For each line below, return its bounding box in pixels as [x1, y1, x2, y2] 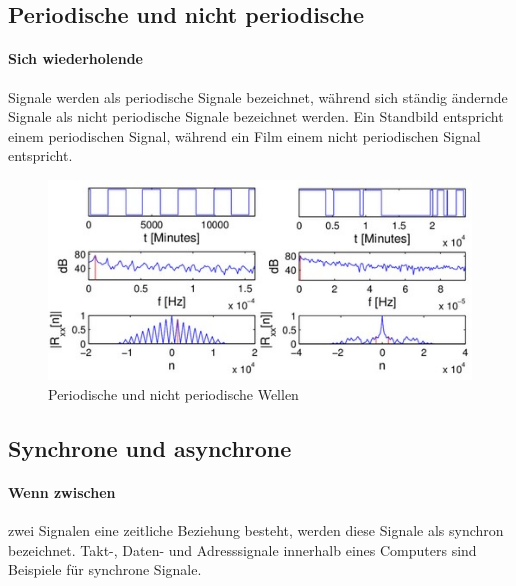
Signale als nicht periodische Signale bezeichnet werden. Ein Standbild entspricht [8, 106, 504, 127]
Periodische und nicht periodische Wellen [48, 383, 299, 404]
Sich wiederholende [8, 48, 143, 69]
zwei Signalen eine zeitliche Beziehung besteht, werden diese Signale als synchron [8, 520, 504, 541]
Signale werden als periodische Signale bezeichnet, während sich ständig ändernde [8, 86, 508, 107]
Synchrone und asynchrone [8, 432, 292, 463]
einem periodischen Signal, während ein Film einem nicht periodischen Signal [8, 125, 481, 146]
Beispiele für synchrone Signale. [8, 559, 202, 580]
